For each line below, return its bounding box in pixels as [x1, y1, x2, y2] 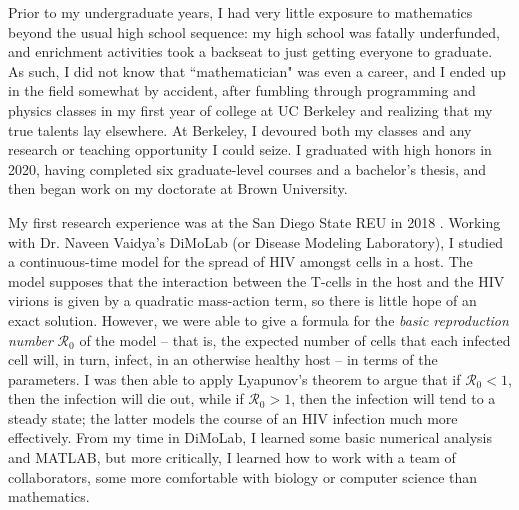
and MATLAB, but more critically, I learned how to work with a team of [8, 447, 456, 468]
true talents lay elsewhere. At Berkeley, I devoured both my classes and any [8, 119, 472, 140]
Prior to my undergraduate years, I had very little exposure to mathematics [8, 2, 473, 22]
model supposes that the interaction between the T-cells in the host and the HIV [8, 270, 505, 291]
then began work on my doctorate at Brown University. [8, 178, 348, 199]
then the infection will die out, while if [8, 388, 244, 409]
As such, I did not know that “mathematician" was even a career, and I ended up [8, 60, 506, 81]
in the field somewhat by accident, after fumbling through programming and [8, 80, 476, 101]
